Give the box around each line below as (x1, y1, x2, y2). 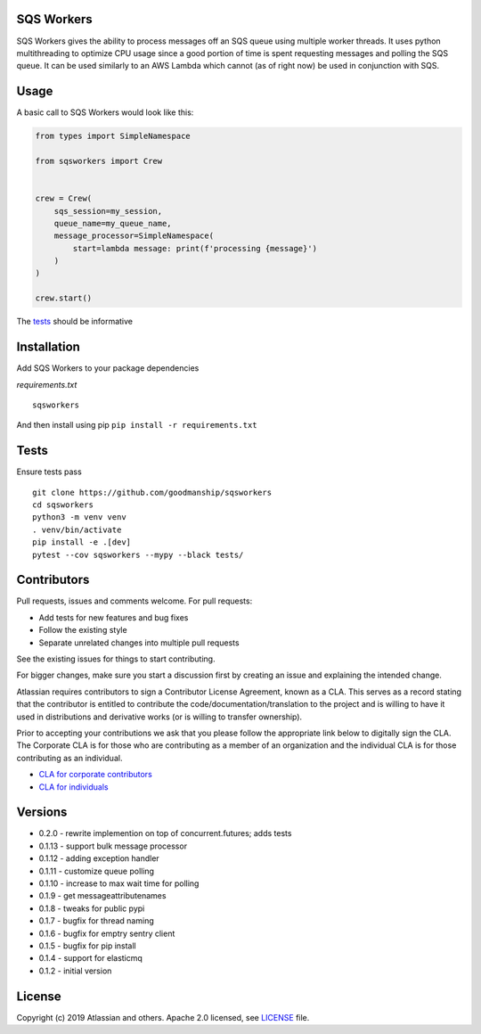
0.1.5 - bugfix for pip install (38, 940, 137, 951)
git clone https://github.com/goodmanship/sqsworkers (32, 487, 272, 497)
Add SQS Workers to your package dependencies (16, 363, 200, 373)
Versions (16, 805, 68, 820)
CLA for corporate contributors (38, 769, 153, 780)
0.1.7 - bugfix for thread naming (38, 915, 155, 926)
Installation (16, 340, 80, 355)
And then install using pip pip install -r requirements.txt (16, 420, 257, 431)
